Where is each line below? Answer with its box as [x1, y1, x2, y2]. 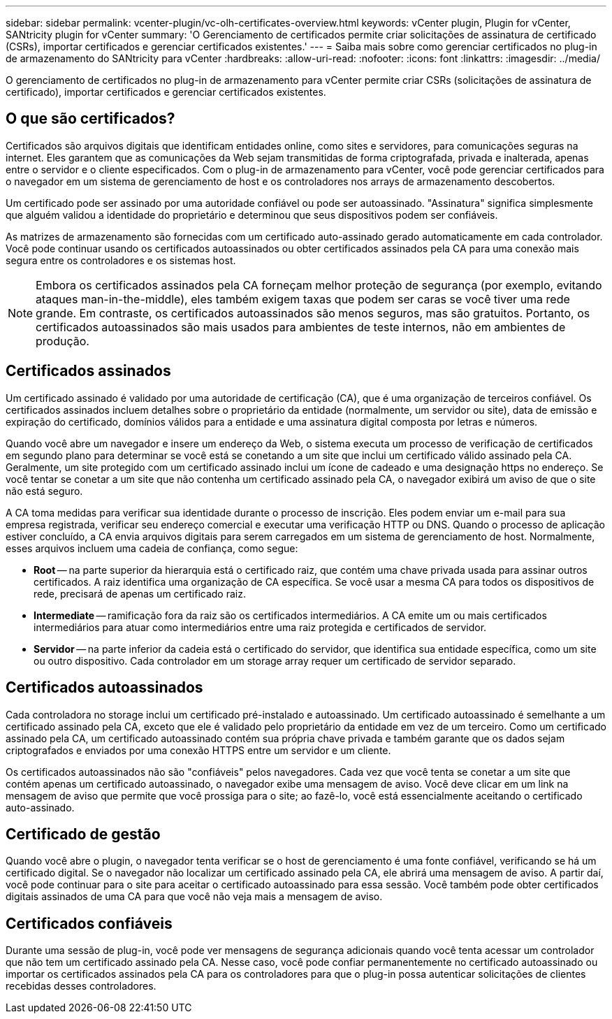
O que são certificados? [6, 110, 175, 128]
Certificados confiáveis [6, 914, 173, 932]
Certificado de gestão [6, 825, 161, 843]
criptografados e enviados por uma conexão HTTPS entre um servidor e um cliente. [6, 744, 391, 756]
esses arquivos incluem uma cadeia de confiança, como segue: [6, 542, 298, 554]
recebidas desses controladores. [6, 980, 156, 992]
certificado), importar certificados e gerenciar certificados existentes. [6, 86, 326, 98]
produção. [36, 333, 89, 348]
